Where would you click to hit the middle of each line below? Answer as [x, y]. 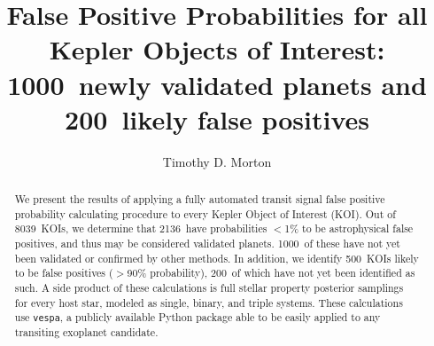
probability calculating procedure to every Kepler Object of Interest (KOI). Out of [205, 213]
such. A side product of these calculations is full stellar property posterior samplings [209, 288]
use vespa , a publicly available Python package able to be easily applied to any [198, 317]
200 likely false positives [217, 118]
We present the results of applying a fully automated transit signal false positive [200, 199]
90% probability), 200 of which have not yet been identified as [271, 273]
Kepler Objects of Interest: [217, 49]
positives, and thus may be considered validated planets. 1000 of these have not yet [207, 244]
